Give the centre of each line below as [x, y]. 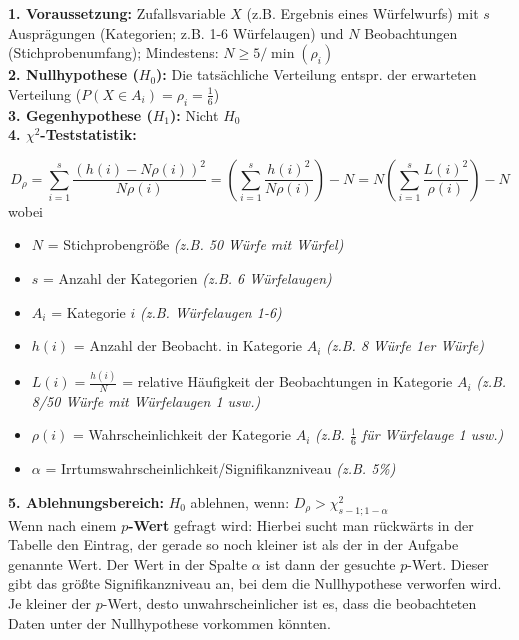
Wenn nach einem [62, 524]
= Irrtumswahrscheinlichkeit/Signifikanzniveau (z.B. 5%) [220, 468]
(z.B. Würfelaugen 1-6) [211, 311]
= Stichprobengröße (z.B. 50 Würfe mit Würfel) [195, 244]
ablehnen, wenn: [240, 501]
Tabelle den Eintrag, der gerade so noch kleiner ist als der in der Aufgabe [233, 544]
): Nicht [194, 114]
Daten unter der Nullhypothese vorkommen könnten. [169, 622]
